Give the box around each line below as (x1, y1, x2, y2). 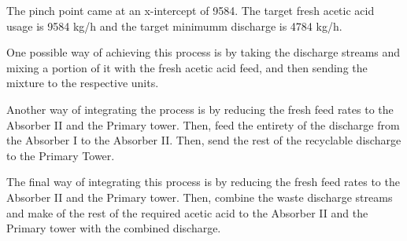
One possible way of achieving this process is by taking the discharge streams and (6, 44, 401, 60)
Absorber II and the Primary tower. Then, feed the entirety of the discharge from (6, 116, 400, 133)
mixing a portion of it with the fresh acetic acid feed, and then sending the (6, 59, 368, 75)
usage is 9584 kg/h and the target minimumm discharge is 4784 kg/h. (6, 17, 342, 34)
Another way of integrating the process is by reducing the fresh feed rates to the (6, 100, 394, 117)
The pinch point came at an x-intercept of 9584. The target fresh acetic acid (6, 2, 375, 18)
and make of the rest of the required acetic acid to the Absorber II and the (6, 204, 368, 221)
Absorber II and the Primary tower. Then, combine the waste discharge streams (6, 188, 393, 205)
